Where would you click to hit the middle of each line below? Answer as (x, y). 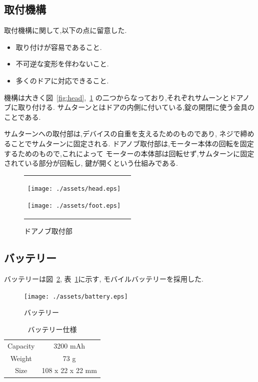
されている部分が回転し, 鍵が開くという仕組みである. (91, 163)
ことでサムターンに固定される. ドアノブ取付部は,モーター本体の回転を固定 (132, 143)
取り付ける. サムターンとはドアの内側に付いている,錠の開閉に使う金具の (136, 107)
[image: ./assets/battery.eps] (76, 296)
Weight (21, 358)
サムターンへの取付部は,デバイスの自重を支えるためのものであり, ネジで (122, 134)
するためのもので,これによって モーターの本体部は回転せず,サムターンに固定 (129, 153)
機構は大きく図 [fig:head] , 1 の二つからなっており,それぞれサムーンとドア (123, 97)
